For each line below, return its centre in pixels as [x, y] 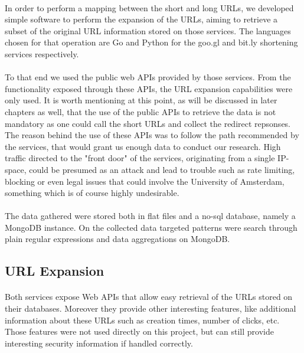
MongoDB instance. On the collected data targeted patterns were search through [151, 227]
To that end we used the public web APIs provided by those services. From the [148, 77]
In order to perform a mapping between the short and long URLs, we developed [149, 7]
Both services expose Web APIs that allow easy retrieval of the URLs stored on [149, 297]
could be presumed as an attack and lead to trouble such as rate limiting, [162, 169]
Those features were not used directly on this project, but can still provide [139, 331]
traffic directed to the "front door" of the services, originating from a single [140, 158]
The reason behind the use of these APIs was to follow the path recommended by [152, 135]
